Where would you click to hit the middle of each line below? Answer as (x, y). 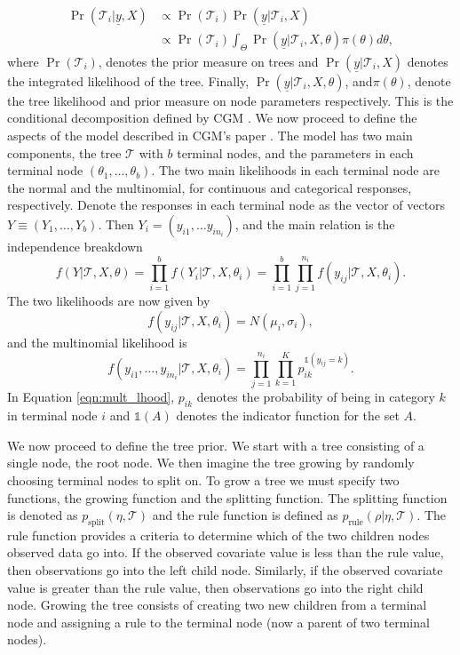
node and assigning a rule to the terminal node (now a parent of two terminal (218, 622)
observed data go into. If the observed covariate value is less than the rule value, (226, 552)
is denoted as (43, 515)
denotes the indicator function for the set (288, 415)
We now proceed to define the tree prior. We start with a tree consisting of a (216, 445)
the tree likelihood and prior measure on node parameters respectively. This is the (230, 100)
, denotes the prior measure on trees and (208, 61)
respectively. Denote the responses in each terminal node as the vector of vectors (226, 205)
